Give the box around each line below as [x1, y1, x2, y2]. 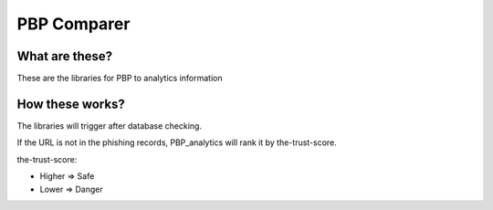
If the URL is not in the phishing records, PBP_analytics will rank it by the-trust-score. [16, 137, 337, 148]
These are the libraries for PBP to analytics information [16, 73, 223, 84]
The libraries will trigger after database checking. [16, 120, 203, 131]
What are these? [16, 48, 113, 64]
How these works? [16, 96, 125, 111]
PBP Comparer [16, 14, 131, 34]
